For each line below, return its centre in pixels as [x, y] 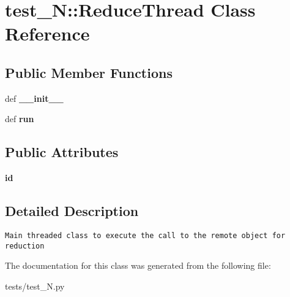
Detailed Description [72, 211]
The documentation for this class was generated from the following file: [138, 265]
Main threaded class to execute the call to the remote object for [145, 235]
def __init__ [34, 98]
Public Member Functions [89, 72]
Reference [47, 33]
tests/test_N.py [35, 286]
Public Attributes [62, 152]
